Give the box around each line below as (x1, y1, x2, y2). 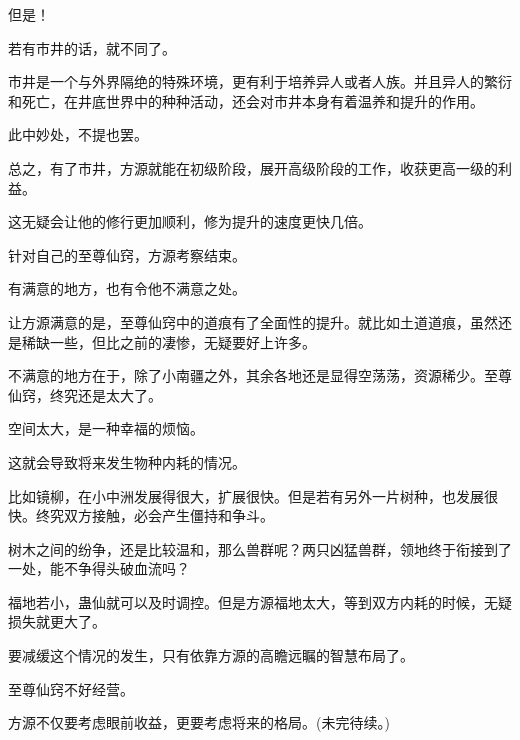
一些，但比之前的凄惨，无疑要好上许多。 (49, 331, 316, 352)
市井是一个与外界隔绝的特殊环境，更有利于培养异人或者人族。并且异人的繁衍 (8, 71, 512, 92)
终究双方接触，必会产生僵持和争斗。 (35, 505, 274, 526)
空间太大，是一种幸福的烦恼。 (8, 418, 204, 439)
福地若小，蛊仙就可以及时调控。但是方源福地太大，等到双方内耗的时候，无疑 (8, 591, 512, 612)
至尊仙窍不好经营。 (8, 678, 134, 699)
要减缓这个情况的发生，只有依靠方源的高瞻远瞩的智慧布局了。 (8, 645, 414, 666)
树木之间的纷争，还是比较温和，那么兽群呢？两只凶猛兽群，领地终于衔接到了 (8, 538, 512, 559)
